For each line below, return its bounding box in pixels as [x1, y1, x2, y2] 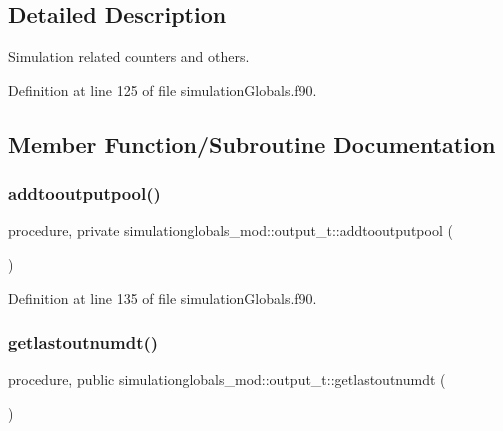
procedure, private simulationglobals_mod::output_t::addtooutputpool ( [8, 220, 453, 241]
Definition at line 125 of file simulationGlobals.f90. [8, 79, 317, 100]
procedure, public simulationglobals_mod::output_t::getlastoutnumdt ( [8, 369, 446, 390]
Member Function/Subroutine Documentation [8, 128, 496, 159]
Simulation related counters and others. [8, 46, 250, 67]
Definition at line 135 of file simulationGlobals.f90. [8, 287, 317, 308]
